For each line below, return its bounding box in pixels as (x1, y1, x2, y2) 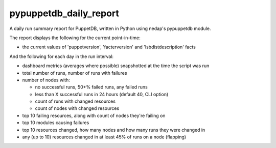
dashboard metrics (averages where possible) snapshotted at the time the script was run (22, 63, 210, 69)
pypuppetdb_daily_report (9, 8, 120, 19)
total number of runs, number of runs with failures (22, 70, 127, 76)
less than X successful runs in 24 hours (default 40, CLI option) (35, 91, 169, 97)
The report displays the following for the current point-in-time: (9, 35, 141, 41)
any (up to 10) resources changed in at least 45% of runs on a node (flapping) (22, 134, 187, 140)
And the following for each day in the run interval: (9, 53, 114, 60)
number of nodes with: (22, 77, 70, 83)
